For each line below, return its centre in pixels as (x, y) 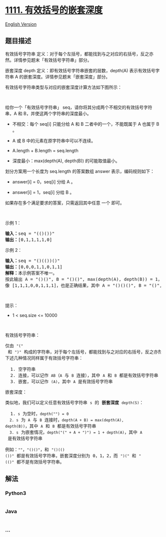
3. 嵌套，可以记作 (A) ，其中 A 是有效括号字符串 (62, 381)
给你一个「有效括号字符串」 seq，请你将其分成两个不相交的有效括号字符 (79, 107)
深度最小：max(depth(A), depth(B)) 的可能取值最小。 (66, 161)
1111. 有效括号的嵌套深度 (54, 10)
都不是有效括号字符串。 (41, 462)
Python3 (16, 493)
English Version (21, 24)
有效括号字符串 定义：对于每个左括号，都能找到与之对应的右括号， (73, 54)
